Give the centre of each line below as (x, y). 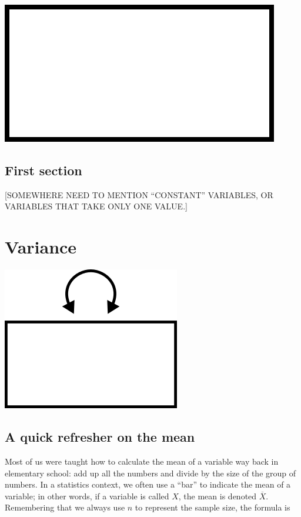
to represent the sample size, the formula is (213, 507)
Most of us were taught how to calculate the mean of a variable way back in (142, 461)
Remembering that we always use (65, 507)
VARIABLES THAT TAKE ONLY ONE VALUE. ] (96, 206)
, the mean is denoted (218, 496)
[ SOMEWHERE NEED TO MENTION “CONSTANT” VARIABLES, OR (139, 194)
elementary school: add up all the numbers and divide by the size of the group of (150, 473)
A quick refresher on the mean (100, 437)
